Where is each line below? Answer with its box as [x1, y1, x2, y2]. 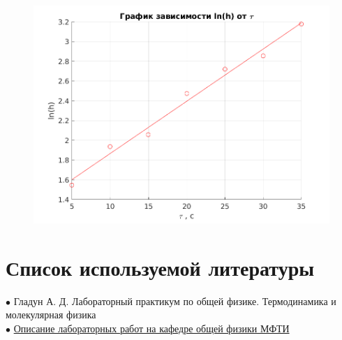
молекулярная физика [6, 307, 96, 322]
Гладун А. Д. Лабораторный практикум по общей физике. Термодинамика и [13, 293, 336, 308]
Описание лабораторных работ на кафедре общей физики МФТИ [13, 321, 290, 336]
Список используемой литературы [6, 253, 315, 281]
